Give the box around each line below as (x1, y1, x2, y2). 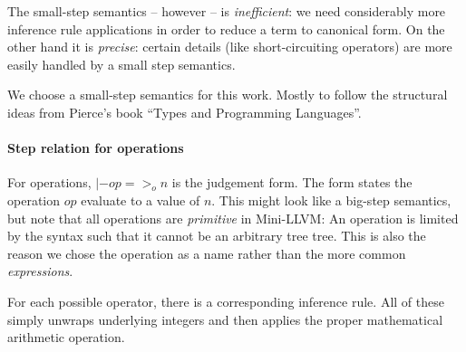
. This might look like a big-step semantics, (211, 190, 451, 209)
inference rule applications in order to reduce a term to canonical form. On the (7, 19, 445, 38)
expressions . (7, 262, 73, 281)
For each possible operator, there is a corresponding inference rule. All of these (7, 291, 444, 310)
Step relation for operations (7, 138, 184, 157)
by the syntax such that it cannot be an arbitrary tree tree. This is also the (7, 226, 426, 245)
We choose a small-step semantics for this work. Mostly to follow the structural (7, 85, 448, 104)
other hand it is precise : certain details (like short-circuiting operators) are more (7, 37, 452, 56)
